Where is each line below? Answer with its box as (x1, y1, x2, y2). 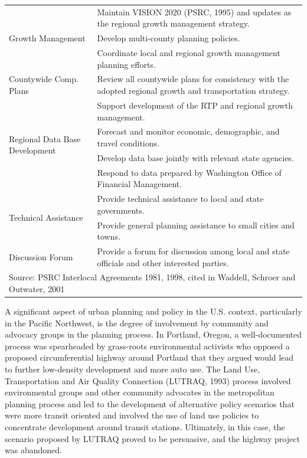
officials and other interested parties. (97, 256, 229, 269)
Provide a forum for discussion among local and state (97, 244, 290, 257)
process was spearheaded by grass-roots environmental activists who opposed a (5, 339, 290, 352)
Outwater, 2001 (9, 282, 65, 295)
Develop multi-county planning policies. (97, 32, 240, 44)
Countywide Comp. (9, 73, 79, 85)
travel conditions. (97, 136, 159, 149)
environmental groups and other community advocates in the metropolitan (5, 386, 275, 398)
